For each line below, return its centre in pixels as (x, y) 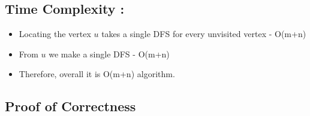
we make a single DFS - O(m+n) (109, 54)
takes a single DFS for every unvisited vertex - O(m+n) (204, 34)
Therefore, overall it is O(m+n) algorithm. (97, 74)
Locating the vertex (55, 34)
